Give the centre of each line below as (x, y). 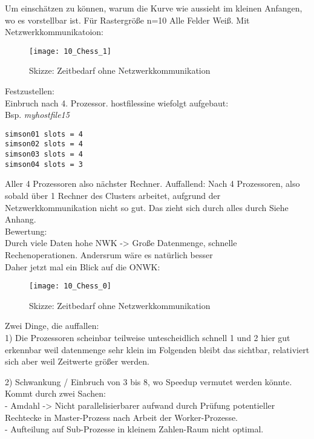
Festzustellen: (30, 91)
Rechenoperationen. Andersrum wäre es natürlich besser (109, 255)
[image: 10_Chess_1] (70, 51)
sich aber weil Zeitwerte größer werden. (77, 361)
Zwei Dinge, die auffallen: (52, 326)
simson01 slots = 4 (44, 134)
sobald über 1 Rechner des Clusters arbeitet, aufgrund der (113, 196)
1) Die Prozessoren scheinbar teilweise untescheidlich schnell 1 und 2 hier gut (148, 338)
